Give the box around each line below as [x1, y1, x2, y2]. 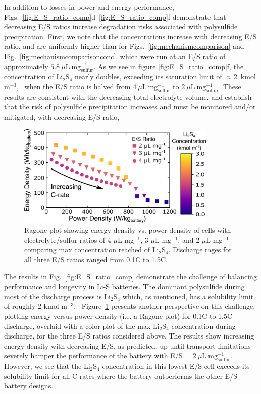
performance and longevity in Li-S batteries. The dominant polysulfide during [4, 281, 245, 292]
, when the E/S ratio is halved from [16, 81, 131, 91]
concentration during [171, 320, 236, 331]
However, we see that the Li [4, 361, 90, 371]
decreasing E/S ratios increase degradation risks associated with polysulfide [4, 21, 238, 32]
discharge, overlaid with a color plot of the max [4, 320, 151, 331]
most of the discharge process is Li [4, 291, 111, 301]
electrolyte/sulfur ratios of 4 [24, 234, 111, 245]
